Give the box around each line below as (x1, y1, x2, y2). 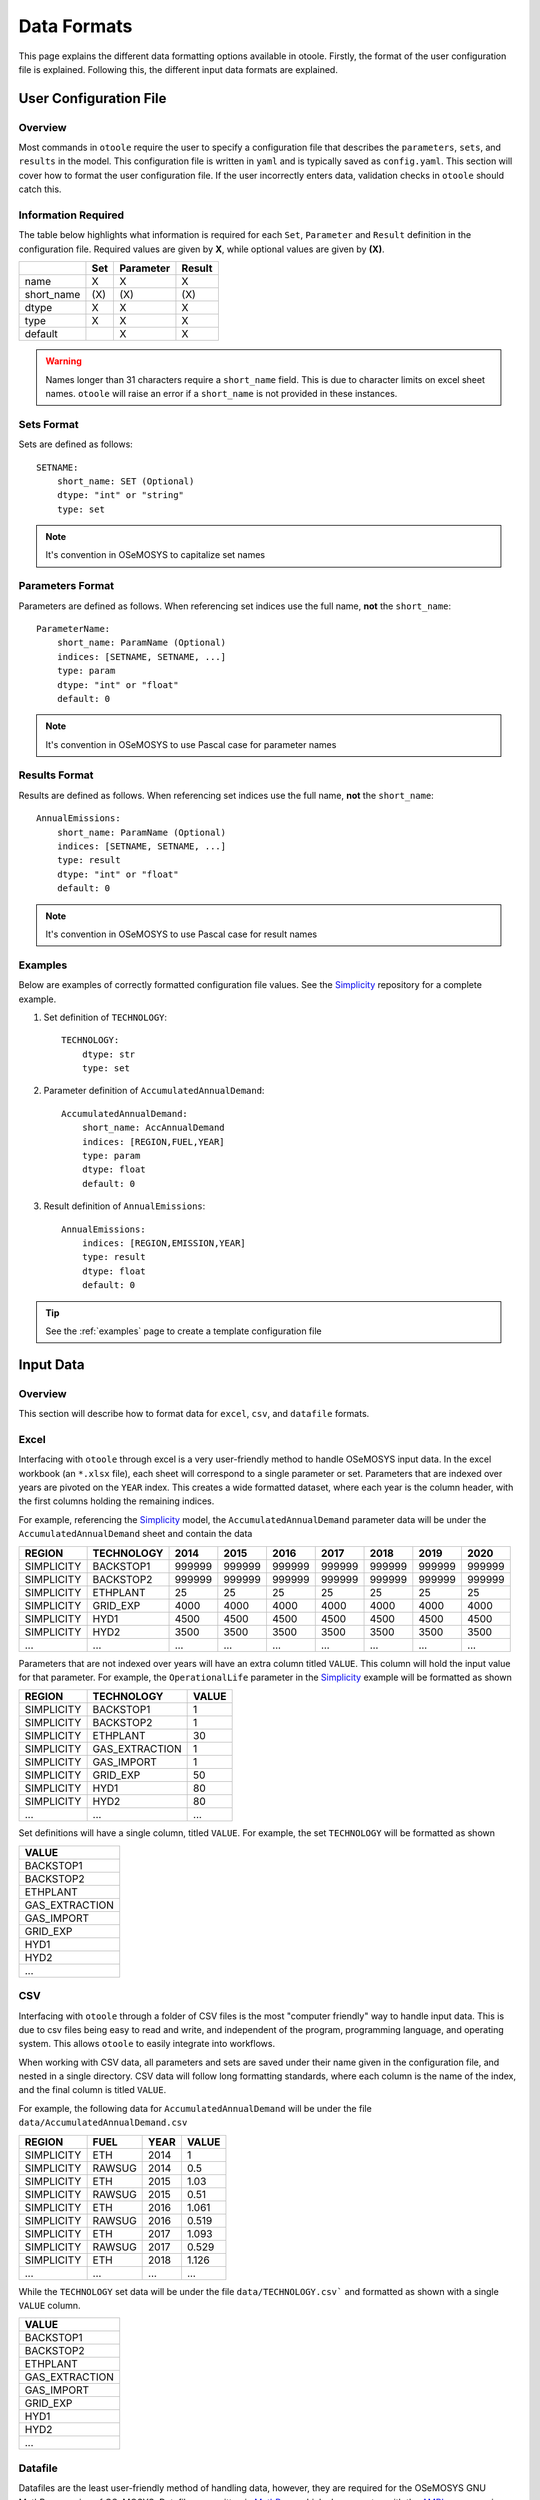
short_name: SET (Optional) (56, 475, 195, 487)
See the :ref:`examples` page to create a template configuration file (45, 1325, 322, 1337)
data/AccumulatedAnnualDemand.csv (18, 2117, 188, 2129)
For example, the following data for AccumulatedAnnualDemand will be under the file (18, 2102, 372, 2114)
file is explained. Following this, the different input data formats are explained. (18, 63, 339, 75)
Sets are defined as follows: (18, 438, 134, 450)
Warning (45, 355, 82, 367)
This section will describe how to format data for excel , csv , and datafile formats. (18, 1408, 370, 1420)
